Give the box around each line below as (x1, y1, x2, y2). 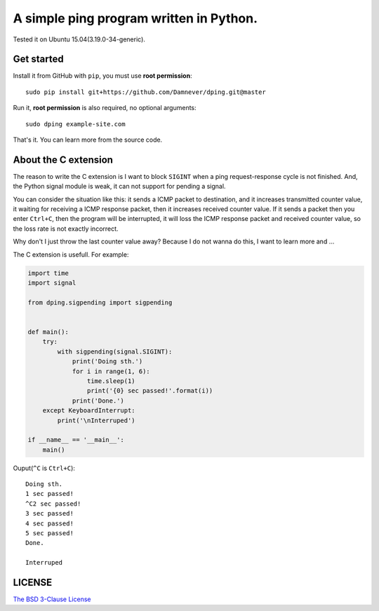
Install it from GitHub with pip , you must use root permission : (13, 72, 192, 80)
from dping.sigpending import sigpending (27, 298, 173, 307)
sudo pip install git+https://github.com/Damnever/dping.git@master (25, 88, 266, 96)
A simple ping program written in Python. (13, 11, 258, 26)
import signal (27, 279, 77, 287)
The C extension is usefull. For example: (13, 250, 129, 259)
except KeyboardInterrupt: (42, 407, 136, 415)
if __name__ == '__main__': (27, 436, 124, 444)
